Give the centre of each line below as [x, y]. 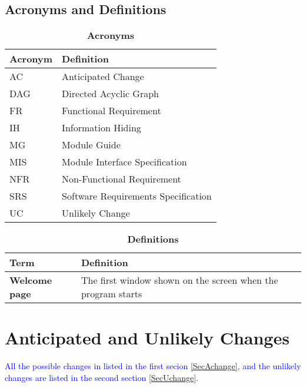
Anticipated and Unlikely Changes [147, 338]
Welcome [31, 280]
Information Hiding [102, 128]
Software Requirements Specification [137, 196]
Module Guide [91, 145]
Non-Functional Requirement [122, 179]
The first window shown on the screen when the [179, 280]
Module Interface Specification [124, 162]
